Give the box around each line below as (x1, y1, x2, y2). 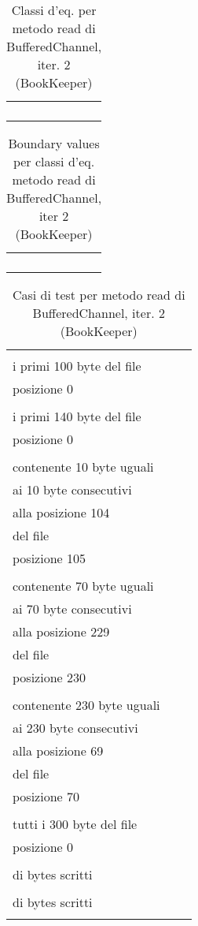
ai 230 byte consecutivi (13, 719, 138, 737)
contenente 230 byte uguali (13, 696, 160, 714)
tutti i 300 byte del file (13, 815, 137, 833)
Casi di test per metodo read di (12, 286, 185, 304)
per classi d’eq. (13, 152, 95, 170)
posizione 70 (13, 787, 79, 805)
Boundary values (8, 134, 100, 152)
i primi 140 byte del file (13, 407, 141, 425)
